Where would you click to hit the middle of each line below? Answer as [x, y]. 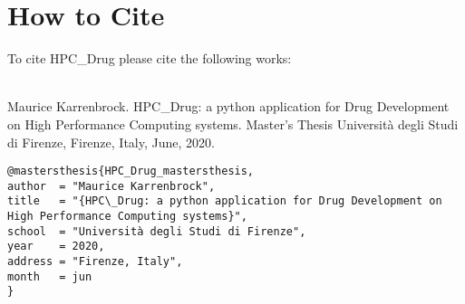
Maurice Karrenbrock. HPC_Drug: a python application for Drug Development [228, 106]
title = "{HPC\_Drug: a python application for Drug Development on [225, 201]
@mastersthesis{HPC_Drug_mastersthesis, [131, 171]
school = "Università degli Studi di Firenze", [157, 231]
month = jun [50, 276]
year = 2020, [56, 247]
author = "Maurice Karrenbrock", [111, 186]
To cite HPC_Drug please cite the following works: [150, 58]
